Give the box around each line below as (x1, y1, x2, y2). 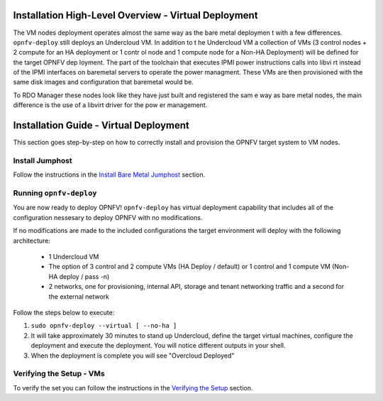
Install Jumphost (13, 155, 72, 165)
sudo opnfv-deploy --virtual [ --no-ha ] (30, 322, 177, 330)
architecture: (13, 236, 51, 245)
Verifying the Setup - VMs (13, 369, 106, 379)
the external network (48, 292, 110, 301)
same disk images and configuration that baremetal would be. (13, 78, 194, 87)
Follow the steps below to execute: (13, 308, 115, 317)
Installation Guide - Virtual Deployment (13, 119, 189, 131)
